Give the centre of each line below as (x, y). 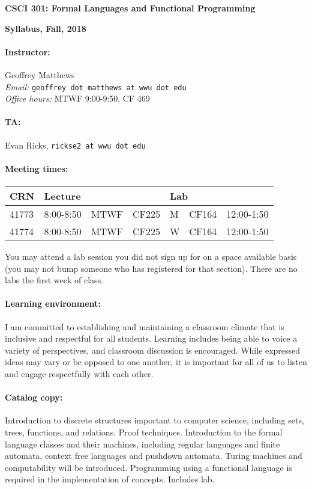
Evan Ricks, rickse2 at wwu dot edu (75, 145)
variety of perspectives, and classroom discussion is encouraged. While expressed (153, 350)
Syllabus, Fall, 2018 (46, 28)
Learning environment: (53, 303)
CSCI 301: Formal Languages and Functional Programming (130, 8)
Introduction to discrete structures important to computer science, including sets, (154, 420)
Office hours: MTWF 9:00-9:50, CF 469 (77, 98)
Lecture (62, 196)
